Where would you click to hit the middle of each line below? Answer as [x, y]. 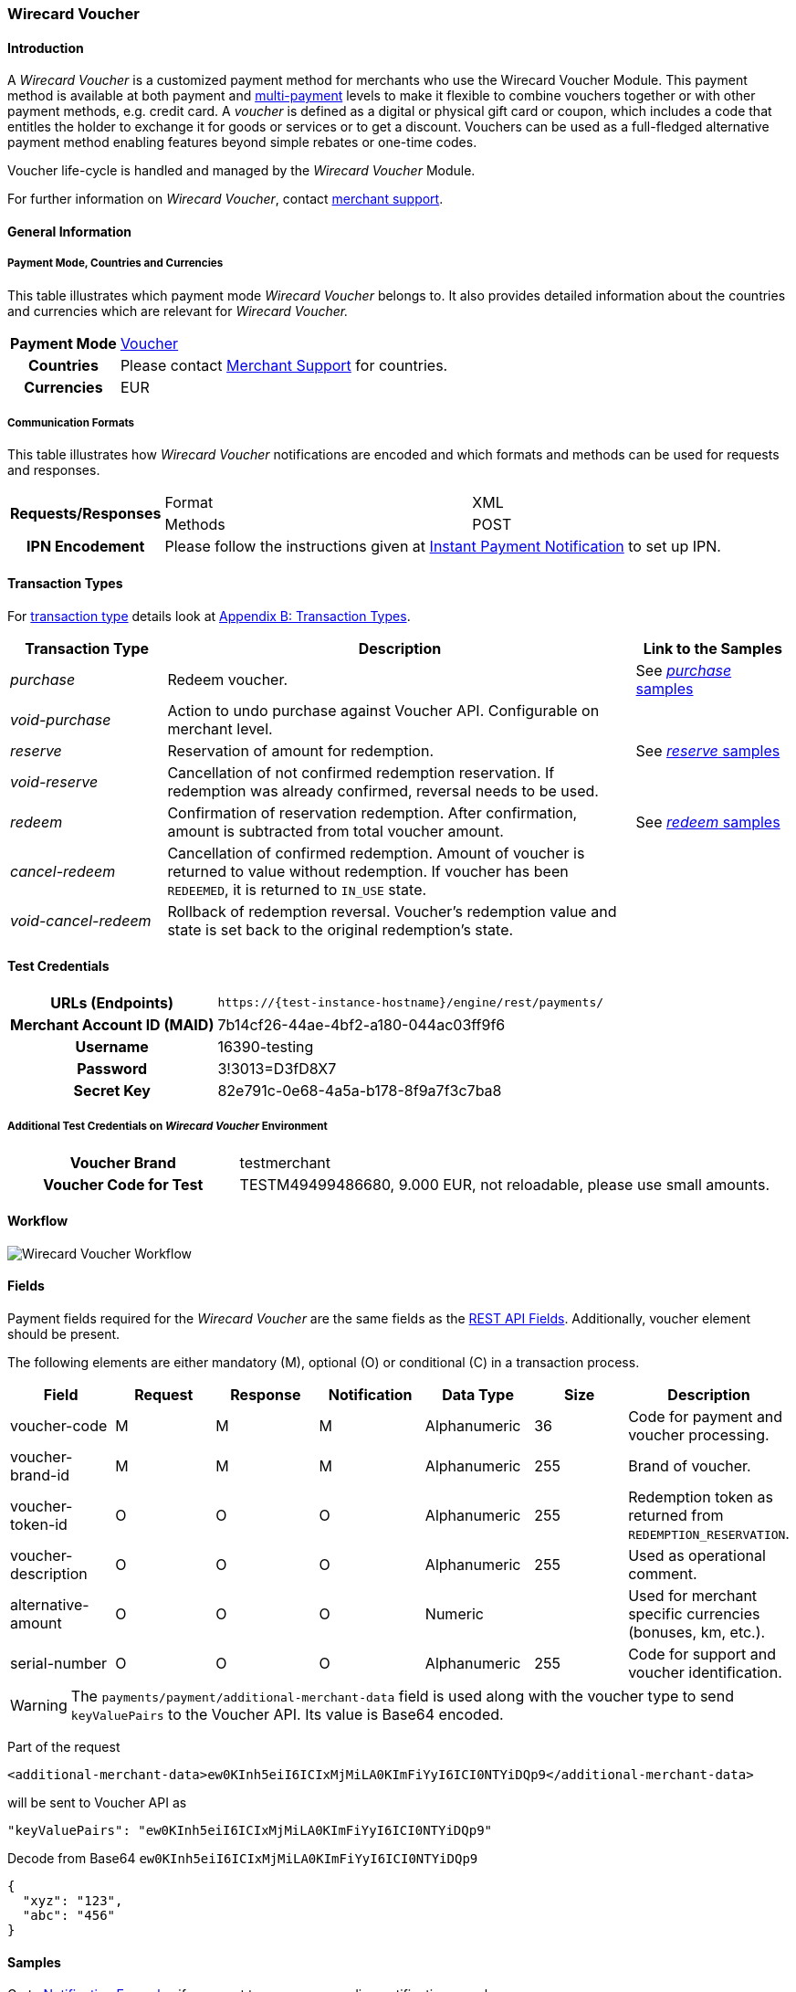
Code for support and [702, 1655]
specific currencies [694, 1614]
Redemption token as [701, 1497]
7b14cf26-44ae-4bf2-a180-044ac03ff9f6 [361, 1024]
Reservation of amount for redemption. [300, 750]
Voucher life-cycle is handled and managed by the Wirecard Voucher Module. [241, 171]
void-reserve [54, 781]
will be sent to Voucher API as [97, 1803]
